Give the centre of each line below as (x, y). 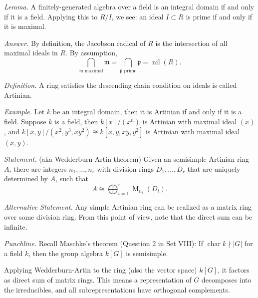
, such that (72, 178)
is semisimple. (147, 253)
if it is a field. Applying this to (51, 16)
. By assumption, (91, 53)
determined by (26, 178)
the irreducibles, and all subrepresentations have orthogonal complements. (117, 289)
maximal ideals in (31, 53)
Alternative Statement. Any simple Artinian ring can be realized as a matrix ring (128, 207)
